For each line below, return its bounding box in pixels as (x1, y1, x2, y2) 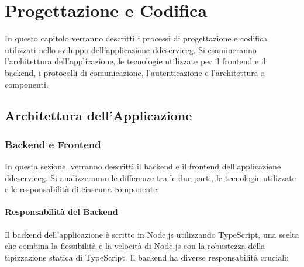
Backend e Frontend (5, 137, 101, 151)
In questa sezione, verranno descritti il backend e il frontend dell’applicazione (5, 160, 281, 172)
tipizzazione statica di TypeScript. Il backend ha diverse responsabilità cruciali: (5, 251, 289, 263)
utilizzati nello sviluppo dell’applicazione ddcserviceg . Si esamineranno (5, 43, 257, 56)
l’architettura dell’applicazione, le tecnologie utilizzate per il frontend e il (5, 55, 266, 67)
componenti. (5, 78, 49, 90)
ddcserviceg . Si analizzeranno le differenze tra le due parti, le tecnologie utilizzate (5, 171, 296, 183)
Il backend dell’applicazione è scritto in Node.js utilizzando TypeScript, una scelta (5, 228, 299, 240)
